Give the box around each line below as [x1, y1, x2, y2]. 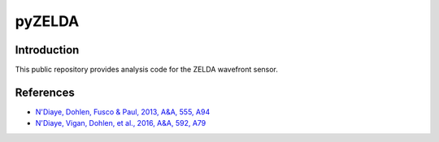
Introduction [15, 43, 80, 57]
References [15, 85, 75, 99]
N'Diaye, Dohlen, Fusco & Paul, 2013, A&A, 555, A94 [35, 106, 211, 117]
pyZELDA [15, 12, 80, 30]
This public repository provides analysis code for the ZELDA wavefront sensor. [15, 65, 278, 75]
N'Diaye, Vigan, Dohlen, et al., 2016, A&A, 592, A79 [35, 118, 206, 128]
